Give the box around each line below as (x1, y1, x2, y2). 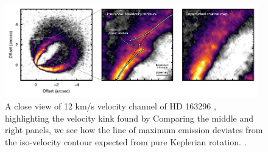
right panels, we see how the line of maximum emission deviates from (5, 123, 263, 136)
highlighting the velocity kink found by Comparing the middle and (5, 111, 254, 124)
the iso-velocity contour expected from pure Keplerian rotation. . (5, 135, 247, 148)
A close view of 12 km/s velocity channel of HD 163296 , (5, 100, 216, 112)
